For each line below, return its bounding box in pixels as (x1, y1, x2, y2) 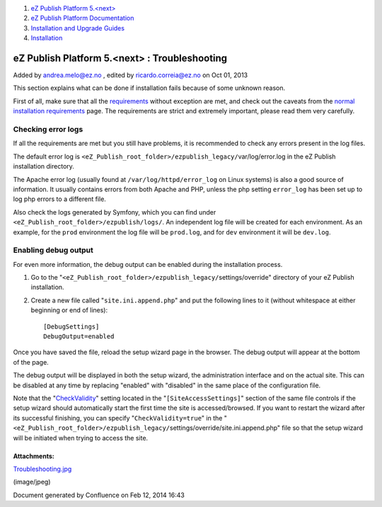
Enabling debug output (13, 245, 93, 255)
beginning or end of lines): (30, 306, 108, 314)
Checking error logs (13, 125, 83, 135)
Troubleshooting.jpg (13, 465, 72, 473)
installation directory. (13, 162, 74, 171)
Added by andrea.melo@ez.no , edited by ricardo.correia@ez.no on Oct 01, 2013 (13, 71, 248, 79)
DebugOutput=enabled (43, 333, 115, 340)
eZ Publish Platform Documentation (30, 14, 134, 23)
